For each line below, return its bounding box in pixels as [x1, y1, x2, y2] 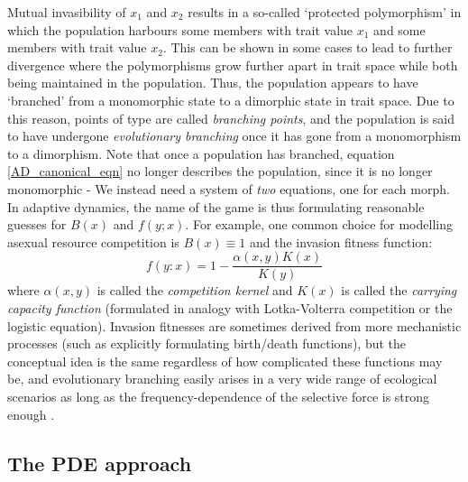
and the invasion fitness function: [249, 232, 433, 251]
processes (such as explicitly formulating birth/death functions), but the [7, 334, 407, 353]
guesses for [7, 215, 67, 234]
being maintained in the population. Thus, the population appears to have [7, 73, 418, 92]
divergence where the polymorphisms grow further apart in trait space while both [7, 55, 458, 74]
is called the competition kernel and [96, 281, 293, 300]
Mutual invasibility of [7, 3, 126, 21]
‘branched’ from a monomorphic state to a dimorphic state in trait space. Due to [7, 90, 454, 109]
